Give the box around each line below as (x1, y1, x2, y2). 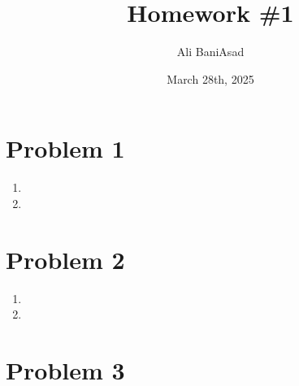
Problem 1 (6, 132, 125, 165)
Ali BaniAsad (176, 43, 245, 60)
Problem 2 (6, 242, 125, 275)
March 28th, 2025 (167, 70, 254, 87)
